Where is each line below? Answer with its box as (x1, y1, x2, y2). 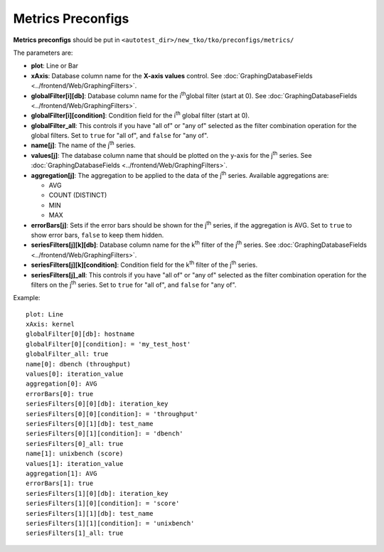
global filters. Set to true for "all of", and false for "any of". (31, 132, 209, 140)
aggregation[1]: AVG (26, 469, 97, 477)
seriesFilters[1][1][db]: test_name (26, 509, 154, 517)
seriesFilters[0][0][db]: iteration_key (26, 400, 169, 408)
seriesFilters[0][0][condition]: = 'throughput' (26, 410, 198, 418)
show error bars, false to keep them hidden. (31, 230, 164, 239)
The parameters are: (13, 48, 73, 57)
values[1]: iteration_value (26, 460, 124, 467)
